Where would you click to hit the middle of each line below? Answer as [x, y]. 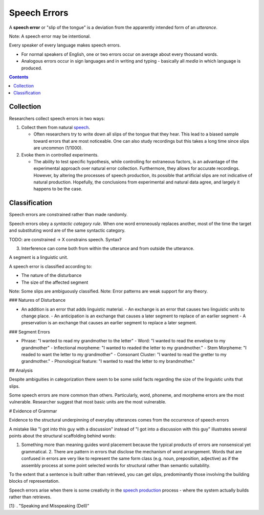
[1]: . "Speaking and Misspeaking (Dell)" [49, 506]
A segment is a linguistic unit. [39, 257]
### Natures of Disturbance [37, 300]
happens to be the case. [58, 189]
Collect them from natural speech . [56, 127]
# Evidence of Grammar [33, 411]
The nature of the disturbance [51, 275]
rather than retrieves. [30, 497]
